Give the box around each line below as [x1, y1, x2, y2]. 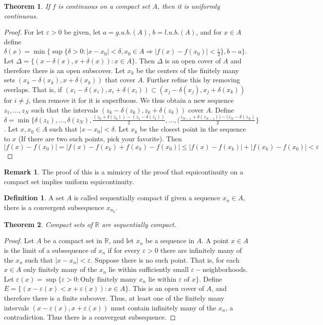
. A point [201, 235, 229, 246]
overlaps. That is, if [4, 84, 62, 94]
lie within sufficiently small [108, 264, 189, 274]
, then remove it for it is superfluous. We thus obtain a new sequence [28, 95, 234, 105]
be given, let [64, 27, 101, 37]
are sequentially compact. [102, 219, 177, 229]
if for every [108, 245, 141, 255]
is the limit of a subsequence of [4, 245, 96, 255]
